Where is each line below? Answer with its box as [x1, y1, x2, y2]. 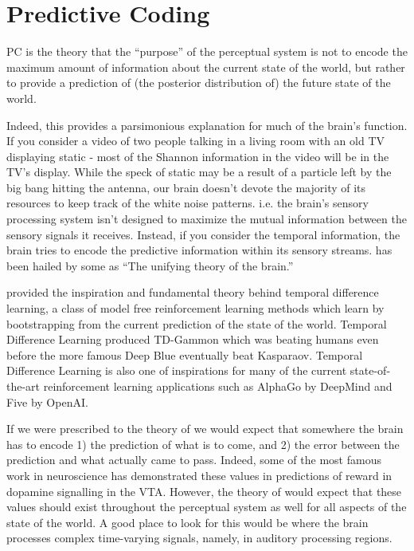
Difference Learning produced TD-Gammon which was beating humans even [6, 331, 379, 348]
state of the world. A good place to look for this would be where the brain [6, 514, 369, 530]
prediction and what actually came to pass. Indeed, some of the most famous [6, 451, 381, 468]
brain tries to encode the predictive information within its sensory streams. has [6, 242, 393, 258]
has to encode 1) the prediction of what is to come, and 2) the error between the [6, 435, 400, 452]
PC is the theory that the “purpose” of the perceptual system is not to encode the [6, 43, 408, 60]
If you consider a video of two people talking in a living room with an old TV [6, 132, 385, 149]
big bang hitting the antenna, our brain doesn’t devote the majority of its [6, 179, 366, 195]
